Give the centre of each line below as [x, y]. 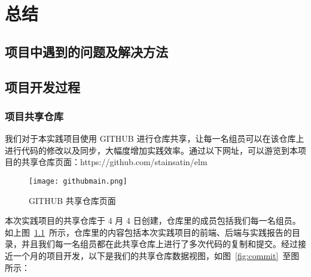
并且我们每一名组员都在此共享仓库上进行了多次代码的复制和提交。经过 [159, 244]
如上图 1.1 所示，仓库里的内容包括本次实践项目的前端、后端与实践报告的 [148, 232]
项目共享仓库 [34, 116]
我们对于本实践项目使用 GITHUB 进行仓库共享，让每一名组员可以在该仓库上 [155, 138]
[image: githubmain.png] [78, 181]
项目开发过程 [42, 86]
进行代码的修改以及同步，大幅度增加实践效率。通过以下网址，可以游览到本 [151, 150]
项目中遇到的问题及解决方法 [86, 51]
